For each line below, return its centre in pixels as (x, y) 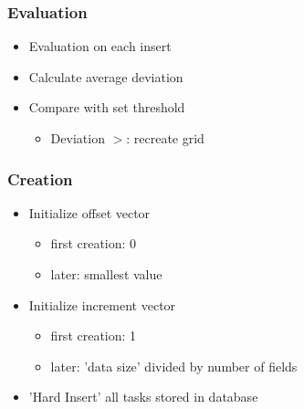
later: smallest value (106, 274)
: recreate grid (165, 138)
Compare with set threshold (107, 107)
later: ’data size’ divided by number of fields (174, 366)
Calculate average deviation (106, 76)
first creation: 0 (94, 243)
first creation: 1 (94, 336)
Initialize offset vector (89, 212)
